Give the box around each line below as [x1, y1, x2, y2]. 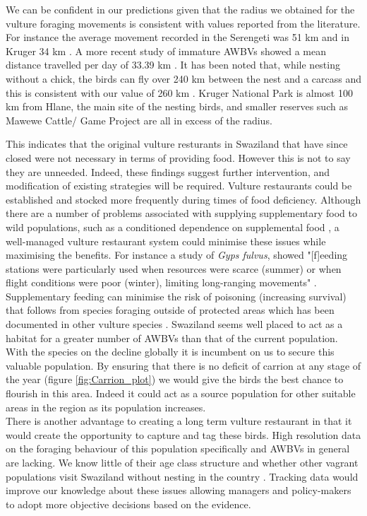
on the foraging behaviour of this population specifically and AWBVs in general [6, 441, 350, 456]
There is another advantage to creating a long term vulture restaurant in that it [6, 414, 352, 428]
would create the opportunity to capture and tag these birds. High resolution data [6, 427, 361, 442]
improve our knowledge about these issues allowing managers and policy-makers [6, 483, 351, 498]
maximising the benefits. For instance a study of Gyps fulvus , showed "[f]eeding [6, 247, 348, 262]
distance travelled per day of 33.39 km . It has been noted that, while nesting [6, 57, 340, 72]
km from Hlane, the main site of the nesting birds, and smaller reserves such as [6, 99, 348, 114]
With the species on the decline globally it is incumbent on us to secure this [6, 344, 335, 359]
